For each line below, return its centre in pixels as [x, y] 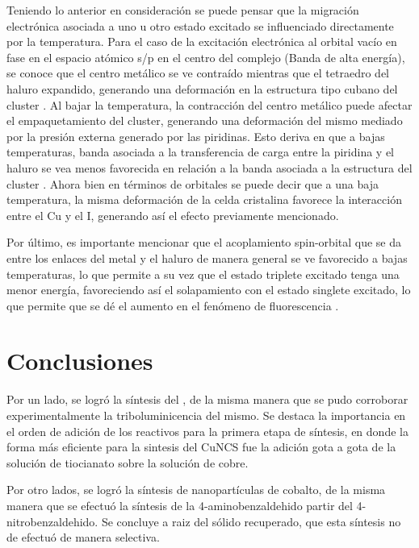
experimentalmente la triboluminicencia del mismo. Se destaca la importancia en [206, 415]
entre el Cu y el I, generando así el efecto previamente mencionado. [173, 215]
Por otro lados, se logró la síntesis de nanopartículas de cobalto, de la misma [196, 490]
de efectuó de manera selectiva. [83, 537]
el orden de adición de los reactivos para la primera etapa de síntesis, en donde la [207, 431]
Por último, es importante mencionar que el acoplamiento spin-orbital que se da [204, 242]
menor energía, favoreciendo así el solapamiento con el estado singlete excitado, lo [209, 290]
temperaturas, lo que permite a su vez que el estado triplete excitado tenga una [203, 274]
